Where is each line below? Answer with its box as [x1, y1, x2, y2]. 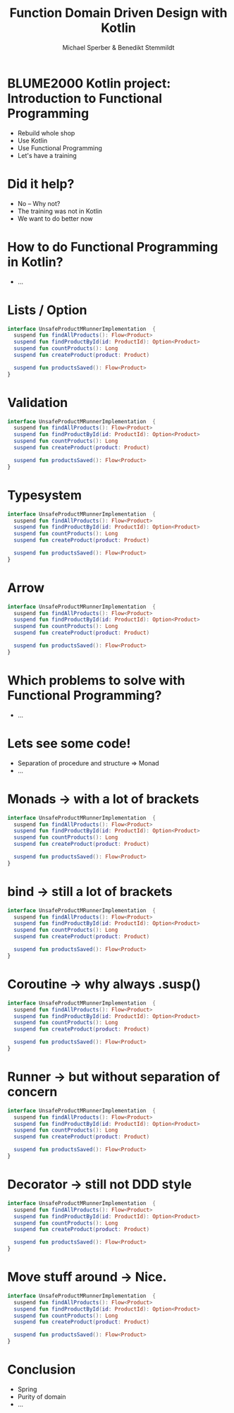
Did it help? [7, 176, 75, 192]
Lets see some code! [7, 735, 131, 751]
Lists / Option [7, 302, 87, 318]
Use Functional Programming [17, 143, 102, 152]
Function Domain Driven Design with [9, 5, 228, 21]
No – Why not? [17, 199, 61, 207]
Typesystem [7, 487, 82, 503]
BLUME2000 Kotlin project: [7, 75, 171, 91]
